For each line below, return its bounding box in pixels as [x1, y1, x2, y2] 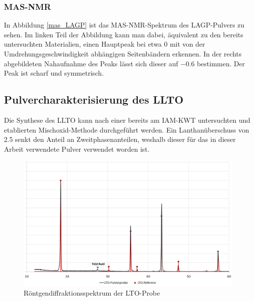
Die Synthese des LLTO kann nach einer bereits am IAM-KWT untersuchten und [4, 114, 251, 125]
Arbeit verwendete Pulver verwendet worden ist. [4, 143, 150, 154]
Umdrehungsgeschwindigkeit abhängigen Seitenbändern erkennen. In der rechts [4, 49, 242, 58]
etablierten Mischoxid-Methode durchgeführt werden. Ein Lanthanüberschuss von [4, 124, 249, 135]
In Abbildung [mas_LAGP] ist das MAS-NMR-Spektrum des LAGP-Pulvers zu [4, 20, 245, 30]
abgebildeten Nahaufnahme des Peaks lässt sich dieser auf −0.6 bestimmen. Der [4, 58, 245, 68]
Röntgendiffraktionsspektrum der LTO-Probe [24, 288, 160, 298]
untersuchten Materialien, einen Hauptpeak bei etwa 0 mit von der [4, 39, 205, 49]
